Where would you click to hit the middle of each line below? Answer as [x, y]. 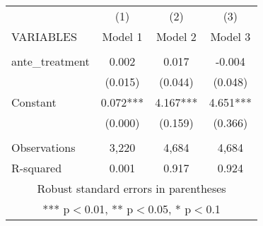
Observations [43, 147]
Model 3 [230, 36]
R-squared [37, 168]
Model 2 [176, 36]
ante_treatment [51, 61]
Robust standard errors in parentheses [131, 188]
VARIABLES [44, 36]
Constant [34, 102]
